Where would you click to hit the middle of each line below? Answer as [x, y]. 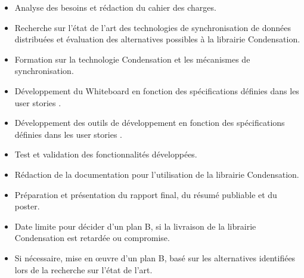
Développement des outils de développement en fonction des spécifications [150, 123]
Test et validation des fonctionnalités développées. [106, 154]
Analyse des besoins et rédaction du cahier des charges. [115, 7]
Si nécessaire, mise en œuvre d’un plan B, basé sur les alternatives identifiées [155, 257]
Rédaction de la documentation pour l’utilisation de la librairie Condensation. [157, 174]
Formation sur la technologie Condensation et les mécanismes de [132, 59]
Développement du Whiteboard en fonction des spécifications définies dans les [157, 90]
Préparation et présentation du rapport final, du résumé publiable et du [146, 194]
